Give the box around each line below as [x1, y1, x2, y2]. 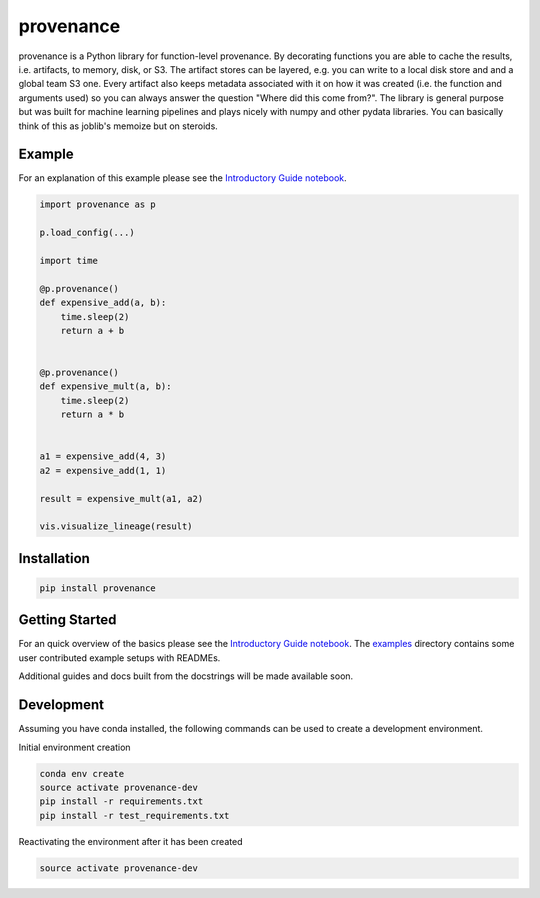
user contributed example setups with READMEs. [18, 651, 221, 664]
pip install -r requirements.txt [39, 796, 204, 807]
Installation [18, 550, 90, 567]
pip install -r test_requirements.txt [39, 810, 230, 821]
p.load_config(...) [39, 227, 135, 239]
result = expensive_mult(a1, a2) [39, 493, 204, 504]
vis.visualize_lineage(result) [39, 521, 194, 532]
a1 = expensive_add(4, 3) [39, 451, 167, 462]
